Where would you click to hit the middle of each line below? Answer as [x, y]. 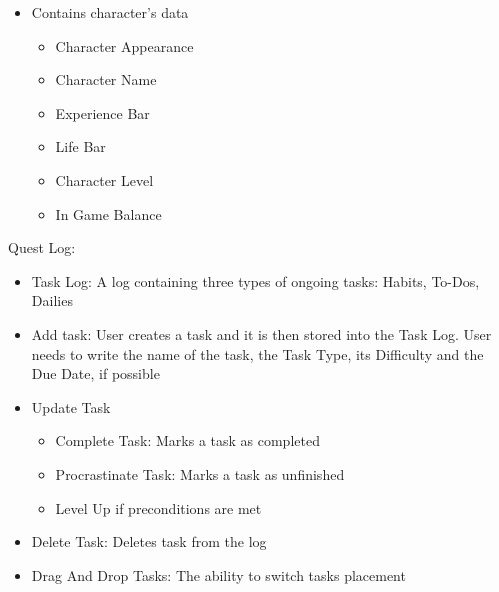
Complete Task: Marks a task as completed [187, 440]
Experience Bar [102, 112]
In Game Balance [108, 213]
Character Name [106, 79]
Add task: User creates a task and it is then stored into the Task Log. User [261, 333]
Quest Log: [42, 247]
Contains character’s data [110, 12]
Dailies [52, 300]
